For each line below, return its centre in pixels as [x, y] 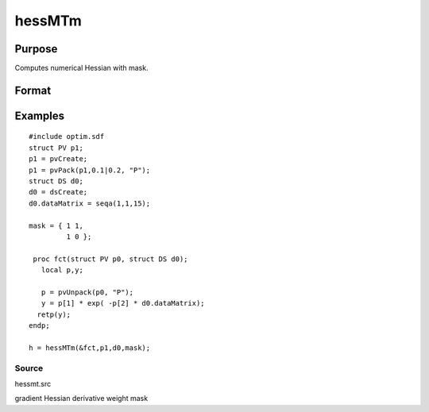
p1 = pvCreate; [58, 159]
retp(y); [54, 314]
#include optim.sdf [67, 137]
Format [33, 90]
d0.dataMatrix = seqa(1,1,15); [90, 203]
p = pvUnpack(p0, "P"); [87, 292]
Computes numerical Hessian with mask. [81, 68]
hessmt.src [33, 384]
